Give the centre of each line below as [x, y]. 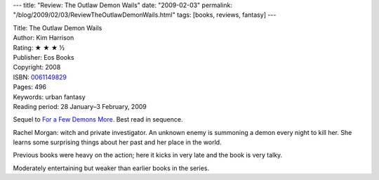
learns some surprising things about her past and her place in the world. [117, 142]
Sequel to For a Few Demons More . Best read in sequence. [98, 120]
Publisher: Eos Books [44, 57]
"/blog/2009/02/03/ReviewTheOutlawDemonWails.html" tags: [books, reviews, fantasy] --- [145, 15]
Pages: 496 [30, 87]
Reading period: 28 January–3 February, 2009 [80, 106]
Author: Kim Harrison [44, 38]
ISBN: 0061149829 [40, 77]
